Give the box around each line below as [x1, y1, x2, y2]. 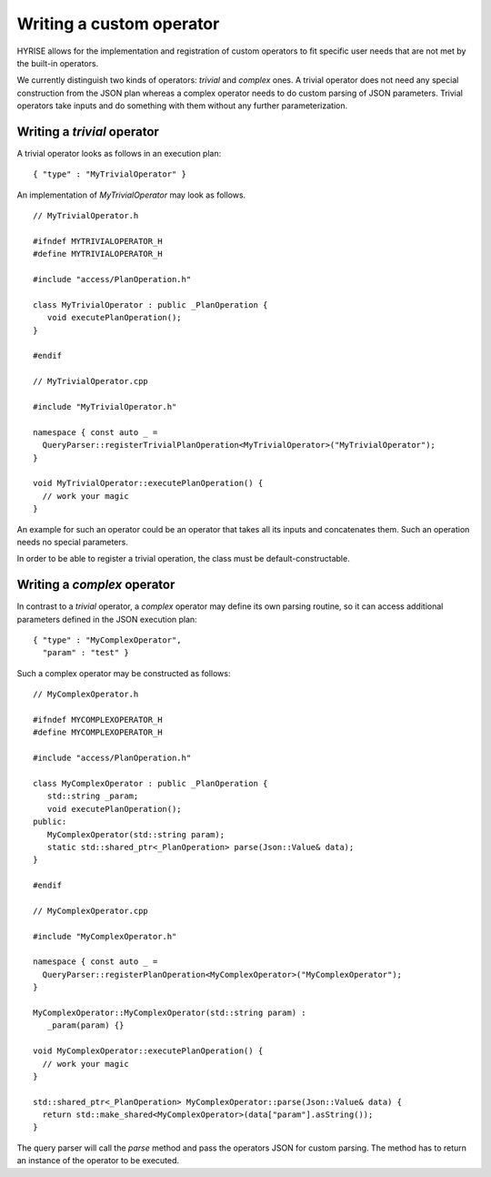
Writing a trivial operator [16, 124, 159, 139]
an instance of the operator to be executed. [16, 1155, 180, 1166]
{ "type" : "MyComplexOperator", [33, 635, 182, 645]
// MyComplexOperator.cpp [33, 906, 149, 916]
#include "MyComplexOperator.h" [33, 931, 177, 941]
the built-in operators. [16, 57, 99, 68]
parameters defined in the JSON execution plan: [16, 614, 197, 624]
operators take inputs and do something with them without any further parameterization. [16, 100, 348, 111]
